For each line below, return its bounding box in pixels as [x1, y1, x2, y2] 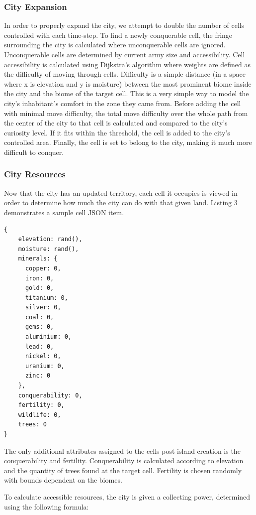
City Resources [4, 168, 66, 180]
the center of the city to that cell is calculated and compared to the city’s [4, 118, 228, 128]
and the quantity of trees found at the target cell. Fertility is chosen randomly [4, 465, 242, 475]
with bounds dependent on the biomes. [4, 475, 122, 485]
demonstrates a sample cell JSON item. [4, 207, 124, 217]
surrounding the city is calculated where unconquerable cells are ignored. [4, 39, 226, 50]
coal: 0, [25, 313, 54, 321]
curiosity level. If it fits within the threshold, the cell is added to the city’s [4, 127, 230, 137]
